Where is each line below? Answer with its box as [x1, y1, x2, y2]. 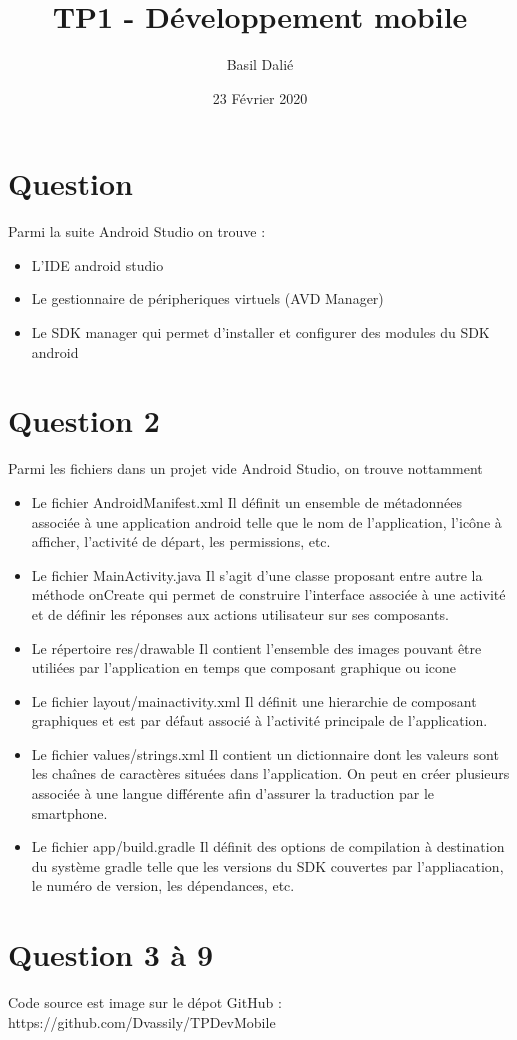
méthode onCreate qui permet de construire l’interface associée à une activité [31, 584, 506, 605]
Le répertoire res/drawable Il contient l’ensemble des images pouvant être [31, 637, 482, 658]
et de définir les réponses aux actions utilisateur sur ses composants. [31, 603, 449, 624]
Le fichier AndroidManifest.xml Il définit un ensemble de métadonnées [31, 491, 463, 512]
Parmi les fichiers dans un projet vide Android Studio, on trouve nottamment [8, 458, 483, 479]
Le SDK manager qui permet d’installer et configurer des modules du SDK [31, 322, 490, 343]
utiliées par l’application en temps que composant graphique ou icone [31, 657, 457, 678]
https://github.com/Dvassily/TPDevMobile [8, 1011, 276, 1032]
